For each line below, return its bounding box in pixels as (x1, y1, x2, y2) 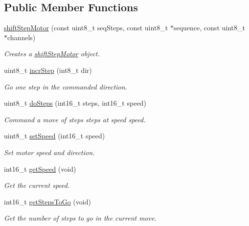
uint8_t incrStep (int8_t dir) (4, 65, 92, 75)
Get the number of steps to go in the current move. (4, 213, 157, 223)
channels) (7, 32, 36, 42)
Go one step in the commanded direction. (4, 81, 127, 91)
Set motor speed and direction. (4, 147, 95, 157)
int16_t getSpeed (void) (4, 163, 76, 174)
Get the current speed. (4, 180, 70, 190)
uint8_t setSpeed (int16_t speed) (4, 131, 105, 141)
